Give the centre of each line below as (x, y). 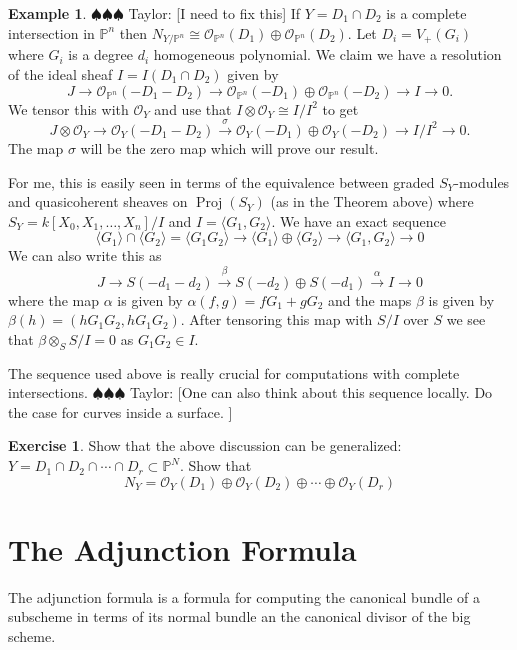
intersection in (51, 32)
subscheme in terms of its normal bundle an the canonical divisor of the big (239, 616)
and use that (193, 108)
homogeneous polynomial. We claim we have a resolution (327, 54)
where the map (54, 299)
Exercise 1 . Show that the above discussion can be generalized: (205, 445)
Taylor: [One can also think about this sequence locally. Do (311, 392)
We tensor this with (68, 108)
